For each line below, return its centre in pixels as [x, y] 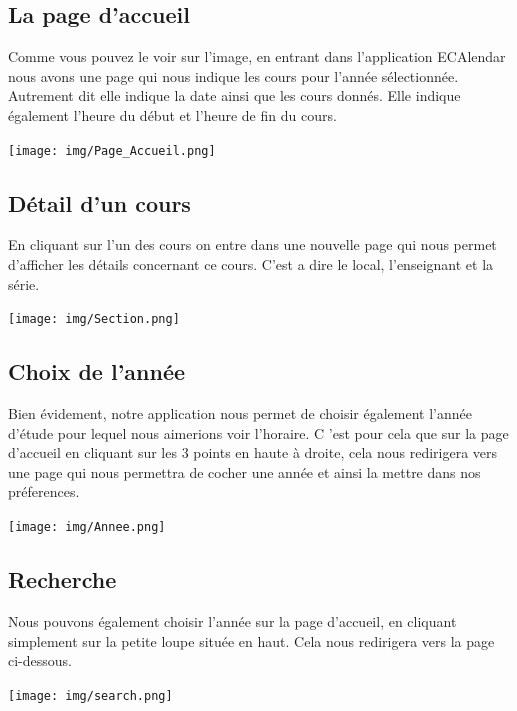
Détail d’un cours [99, 202]
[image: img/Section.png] [94, 319]
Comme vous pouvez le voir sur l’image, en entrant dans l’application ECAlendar [257, 56]
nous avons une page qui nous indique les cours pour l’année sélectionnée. [233, 75]
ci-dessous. [40, 660]
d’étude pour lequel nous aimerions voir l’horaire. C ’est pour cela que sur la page [258, 432]
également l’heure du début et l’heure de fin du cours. [172, 114]
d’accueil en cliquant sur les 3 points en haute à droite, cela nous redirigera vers [253, 452]
